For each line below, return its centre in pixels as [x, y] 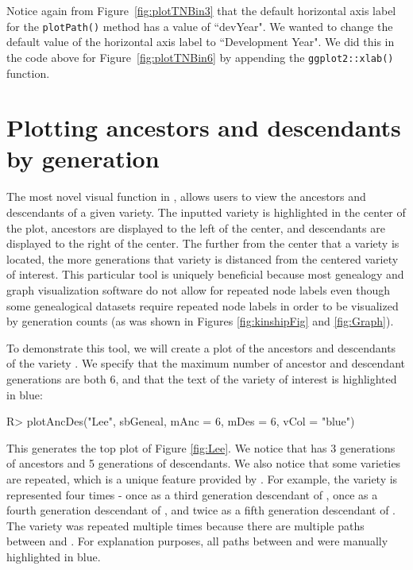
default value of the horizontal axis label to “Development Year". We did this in [201, 42]
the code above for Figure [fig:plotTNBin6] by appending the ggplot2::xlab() [200, 57]
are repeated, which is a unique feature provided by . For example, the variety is [202, 478]
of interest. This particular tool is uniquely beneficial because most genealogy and [205, 274]
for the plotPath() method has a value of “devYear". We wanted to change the [200, 26]
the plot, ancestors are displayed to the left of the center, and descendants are [196, 227]
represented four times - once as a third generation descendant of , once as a [192, 494]
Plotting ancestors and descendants [204, 127]
